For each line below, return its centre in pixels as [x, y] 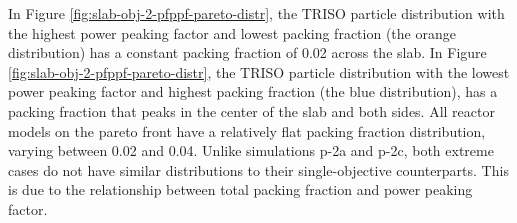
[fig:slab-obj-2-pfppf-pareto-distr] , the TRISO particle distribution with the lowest [259, 71]
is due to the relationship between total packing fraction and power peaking [240, 189]
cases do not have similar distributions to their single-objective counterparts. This [258, 169]
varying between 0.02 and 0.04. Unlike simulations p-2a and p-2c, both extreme [251, 150]
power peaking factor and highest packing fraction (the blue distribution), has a [253, 91]
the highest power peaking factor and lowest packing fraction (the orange [232, 32]
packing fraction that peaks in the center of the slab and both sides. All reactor [251, 110]
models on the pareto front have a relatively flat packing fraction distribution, [247, 130]
